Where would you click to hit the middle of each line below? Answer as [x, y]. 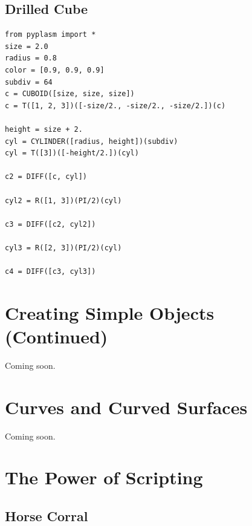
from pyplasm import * [50, 35]
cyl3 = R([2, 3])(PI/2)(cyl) [63, 248]
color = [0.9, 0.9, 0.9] [55, 70]
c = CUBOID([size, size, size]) [70, 94]
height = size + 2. [44, 129]
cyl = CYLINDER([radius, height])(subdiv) [92, 141]
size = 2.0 [27, 46]
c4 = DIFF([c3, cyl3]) [50, 272]
